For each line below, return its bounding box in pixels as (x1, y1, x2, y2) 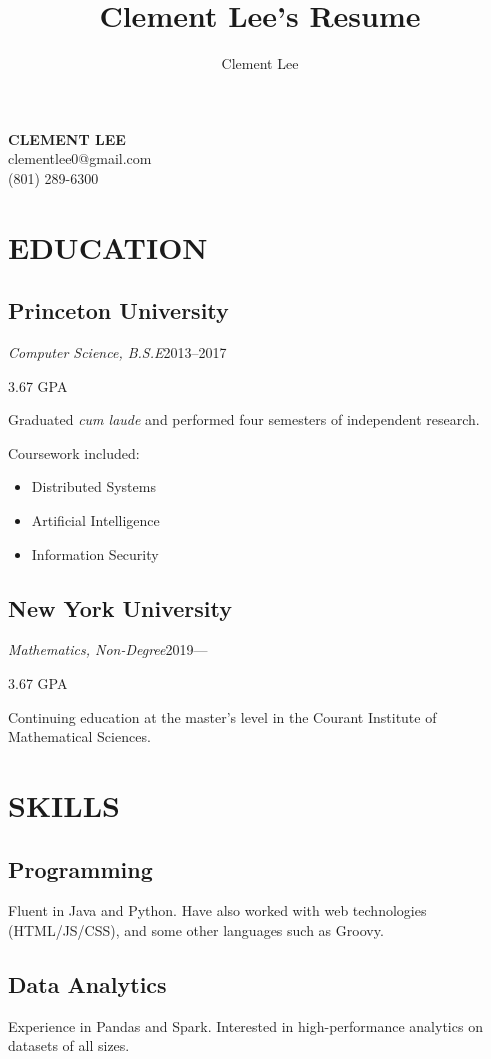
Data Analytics (8, 968, 167, 999)
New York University (8, 592, 233, 623)
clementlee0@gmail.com (8, 148, 152, 169)
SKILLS (8, 785, 120, 825)
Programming (8, 853, 153, 884)
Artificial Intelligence (31, 510, 160, 531)
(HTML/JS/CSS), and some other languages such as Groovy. (8, 919, 384, 940)
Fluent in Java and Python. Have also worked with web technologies (8, 900, 427, 921)
